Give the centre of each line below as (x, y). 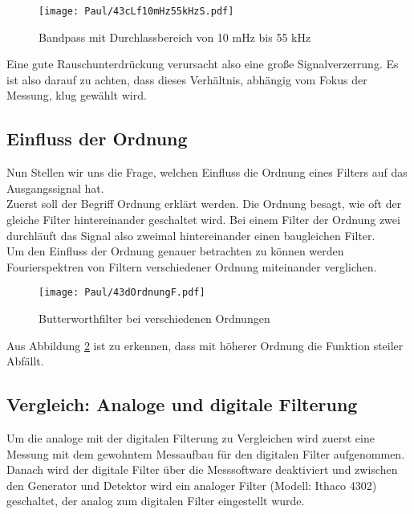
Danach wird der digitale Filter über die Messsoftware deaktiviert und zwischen (202, 469)
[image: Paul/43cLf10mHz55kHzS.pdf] (136, 11)
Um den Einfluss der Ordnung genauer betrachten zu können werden (175, 251)
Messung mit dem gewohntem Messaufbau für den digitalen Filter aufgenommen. (206, 453)
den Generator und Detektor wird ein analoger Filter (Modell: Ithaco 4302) (192, 485)
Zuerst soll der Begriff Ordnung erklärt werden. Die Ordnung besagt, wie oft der (204, 204)
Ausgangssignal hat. (55, 188)
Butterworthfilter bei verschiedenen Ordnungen (154, 318)
